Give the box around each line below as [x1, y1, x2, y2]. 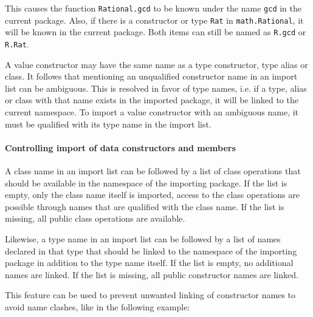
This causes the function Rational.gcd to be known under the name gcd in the [5, 2, 301, 14]
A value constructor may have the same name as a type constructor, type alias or [5, 58, 308, 70]
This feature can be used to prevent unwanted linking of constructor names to [5, 288, 296, 301]
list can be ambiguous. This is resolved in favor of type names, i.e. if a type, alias [5, 81, 307, 94]
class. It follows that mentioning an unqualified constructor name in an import [5, 70, 298, 83]
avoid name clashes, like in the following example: [5, 300, 190, 313]
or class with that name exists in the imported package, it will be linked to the [5, 94, 298, 106]
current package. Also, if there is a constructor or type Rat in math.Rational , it [5, 13, 304, 26]
